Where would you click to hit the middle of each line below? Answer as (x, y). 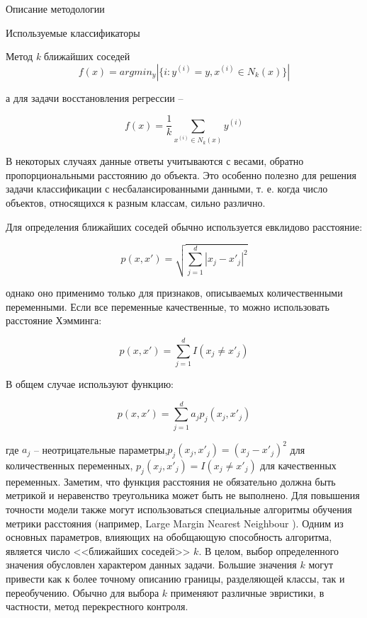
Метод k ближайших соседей (68, 56)
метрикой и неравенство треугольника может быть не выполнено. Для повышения (183, 495)
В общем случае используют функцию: (90, 383)
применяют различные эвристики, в (247, 592)
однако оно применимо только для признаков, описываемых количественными (174, 293)
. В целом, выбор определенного (269, 550)
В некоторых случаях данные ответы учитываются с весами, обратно (155, 161)
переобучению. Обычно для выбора (83, 592)
